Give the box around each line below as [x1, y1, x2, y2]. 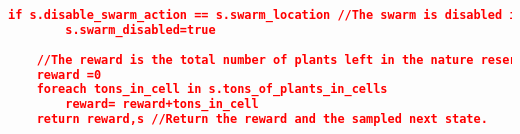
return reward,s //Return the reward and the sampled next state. [36, 112, 488, 127]
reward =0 [36, 67, 102, 82]
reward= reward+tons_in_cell [65, 97, 259, 112]
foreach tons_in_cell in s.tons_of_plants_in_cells [36, 82, 388, 97]
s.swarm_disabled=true [65, 22, 216, 37]
